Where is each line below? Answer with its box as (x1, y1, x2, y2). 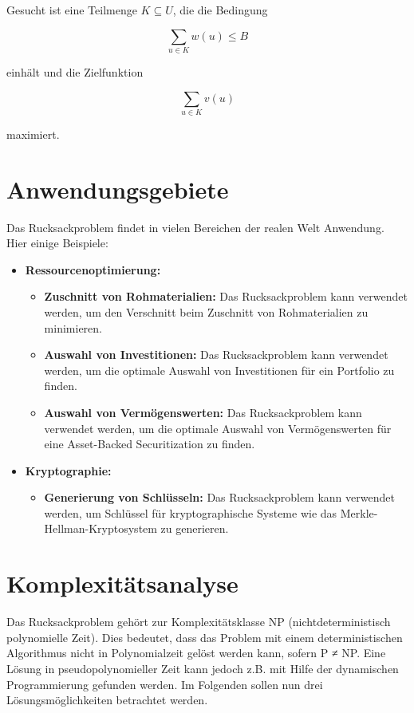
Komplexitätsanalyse (6, 567, 239, 600)
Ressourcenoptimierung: (25, 261, 161, 278)
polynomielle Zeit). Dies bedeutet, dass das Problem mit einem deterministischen (6, 628, 403, 645)
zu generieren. (160, 520, 229, 537)
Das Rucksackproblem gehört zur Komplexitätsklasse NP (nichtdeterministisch (6, 613, 391, 630)
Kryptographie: (25, 462, 112, 479)
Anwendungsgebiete (6, 172, 229, 205)
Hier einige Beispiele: (6, 234, 108, 251)
